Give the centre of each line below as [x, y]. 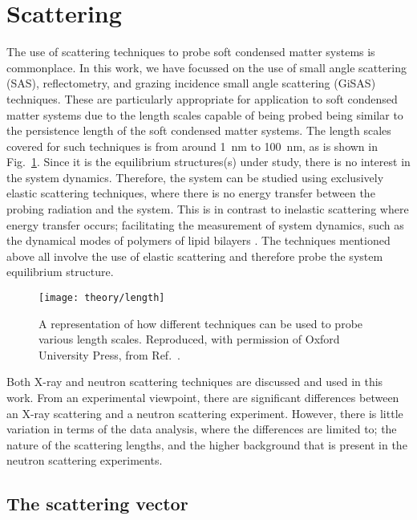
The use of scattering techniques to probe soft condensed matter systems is [191, 52]
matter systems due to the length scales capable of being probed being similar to [205, 114]
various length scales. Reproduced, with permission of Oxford [189, 339]
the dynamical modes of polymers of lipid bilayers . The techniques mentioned [198, 240]
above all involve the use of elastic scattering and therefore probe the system [195, 256]
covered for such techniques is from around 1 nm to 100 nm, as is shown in [192, 146]
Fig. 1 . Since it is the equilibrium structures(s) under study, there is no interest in [208, 162]
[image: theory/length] [102, 298]
